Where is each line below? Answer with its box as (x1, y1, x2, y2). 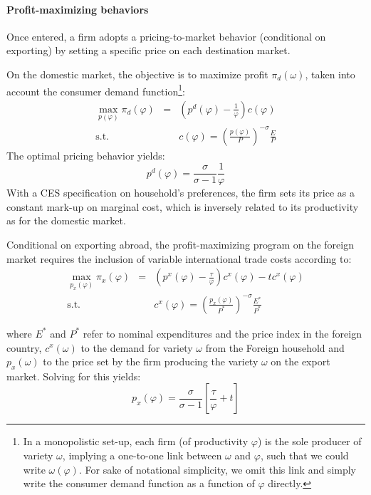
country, (6, 340, 42, 355)
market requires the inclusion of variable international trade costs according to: (6, 251, 352, 266)
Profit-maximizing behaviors (6, 1, 149, 16)
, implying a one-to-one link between (62, 448, 222, 463)
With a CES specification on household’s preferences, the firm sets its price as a (6, 185, 355, 200)
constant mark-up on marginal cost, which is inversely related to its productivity (6, 199, 359, 214)
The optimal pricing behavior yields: (6, 147, 165, 162)
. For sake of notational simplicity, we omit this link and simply (78, 462, 357, 476)
